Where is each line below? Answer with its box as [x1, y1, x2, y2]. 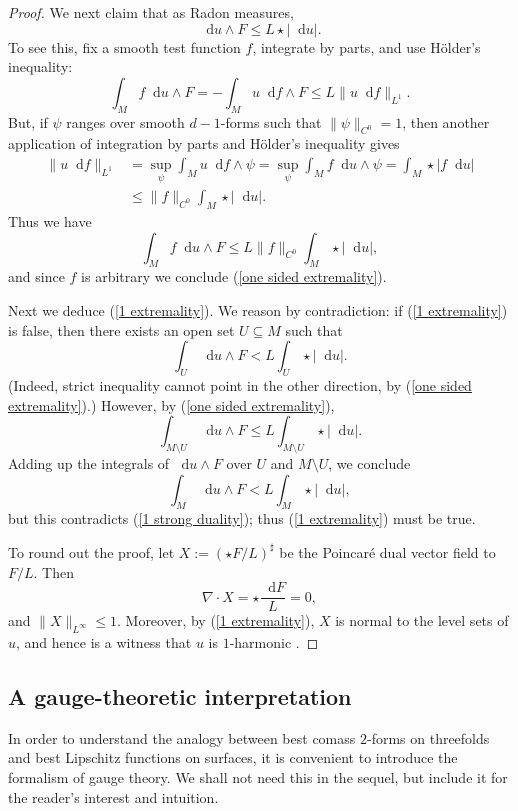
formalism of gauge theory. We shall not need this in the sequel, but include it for [8, 767, 508, 788]
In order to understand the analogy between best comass [8, 727, 356, 748]
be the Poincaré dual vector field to [279, 541, 496, 562]
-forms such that [220, 111, 322, 132]
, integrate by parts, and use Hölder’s [252, 36, 481, 57]
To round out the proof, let [8, 541, 175, 562]
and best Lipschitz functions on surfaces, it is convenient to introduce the [8, 747, 458, 768]
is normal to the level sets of [335, 610, 509, 631]
